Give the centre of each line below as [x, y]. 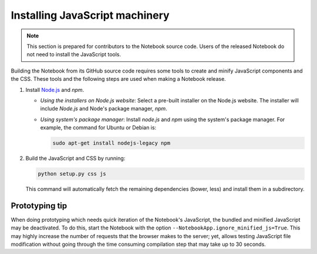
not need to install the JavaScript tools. [74, 54]
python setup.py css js [72, 174]
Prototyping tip [39, 206]
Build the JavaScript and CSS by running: [75, 159]
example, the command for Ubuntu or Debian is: [98, 128]
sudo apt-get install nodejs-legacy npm [111, 143]
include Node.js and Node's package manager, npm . [104, 109]
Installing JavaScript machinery [90, 15]
